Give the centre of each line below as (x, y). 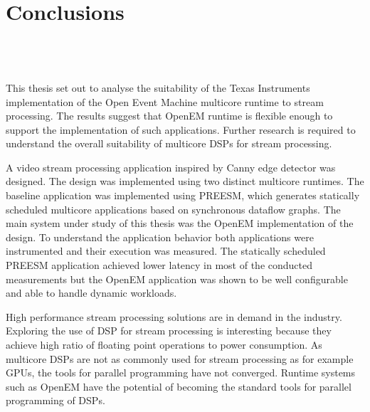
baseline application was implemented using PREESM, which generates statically (183, 195)
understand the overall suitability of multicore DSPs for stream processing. (169, 143)
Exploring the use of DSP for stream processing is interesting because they (169, 331)
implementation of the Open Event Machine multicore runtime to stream (165, 101)
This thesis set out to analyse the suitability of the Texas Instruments (158, 87)
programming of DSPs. (55, 400)
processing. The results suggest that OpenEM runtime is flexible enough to (169, 116)
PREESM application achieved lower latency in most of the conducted (159, 265)
